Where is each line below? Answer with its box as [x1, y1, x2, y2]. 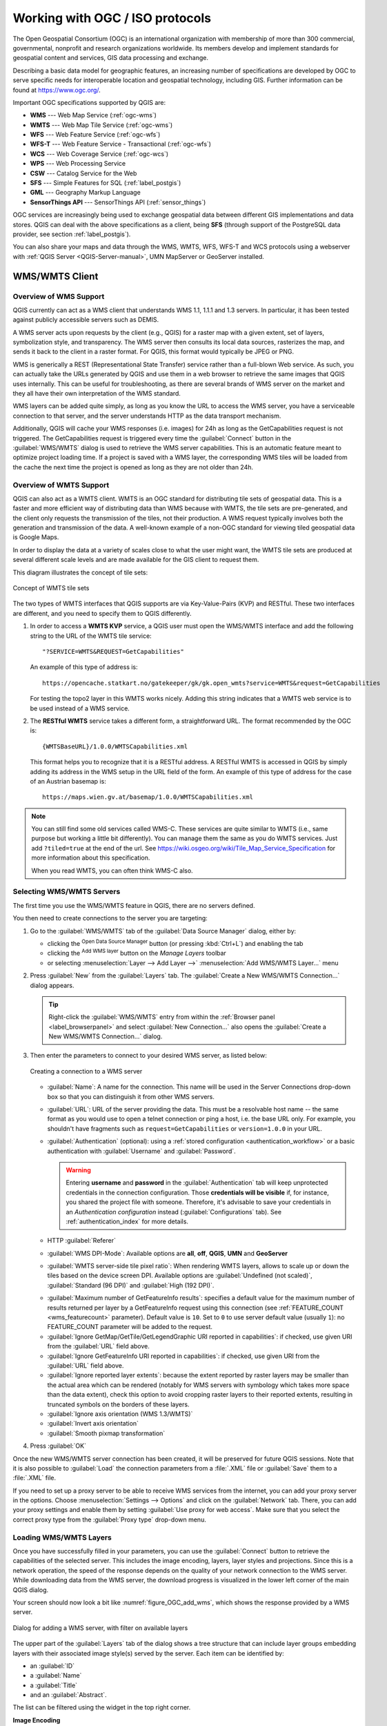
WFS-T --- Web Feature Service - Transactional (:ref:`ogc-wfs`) [30, 140, 212, 148]
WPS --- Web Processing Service [30, 159, 126, 168]
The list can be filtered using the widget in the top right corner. [12, 1703, 191, 1712]
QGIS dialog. [12, 1585, 49, 1594]
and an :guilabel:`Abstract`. [30, 1691, 107, 1699]
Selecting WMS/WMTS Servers [12, 887, 121, 897]
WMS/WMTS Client [12, 270, 99, 282]
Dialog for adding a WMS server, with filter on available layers [12, 1623, 188, 1632]
